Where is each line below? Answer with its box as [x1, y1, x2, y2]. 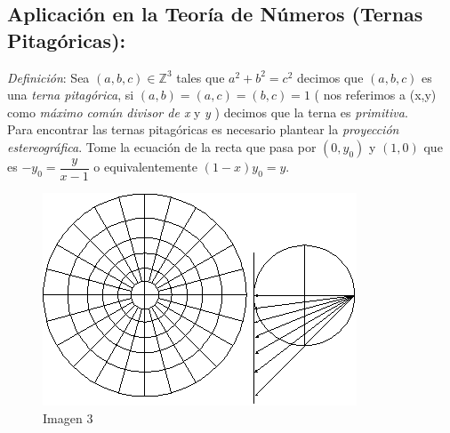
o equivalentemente [93, 157, 197, 176]
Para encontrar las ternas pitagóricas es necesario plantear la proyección [7, 120, 399, 139]
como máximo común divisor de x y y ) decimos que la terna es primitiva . [7, 102, 408, 121]
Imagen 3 [43, 408, 93, 427]
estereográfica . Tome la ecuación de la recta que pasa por [7, 137, 317, 156]
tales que [176, 68, 225, 86]
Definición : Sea [7, 68, 90, 86]
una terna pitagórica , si [7, 85, 134, 104]
